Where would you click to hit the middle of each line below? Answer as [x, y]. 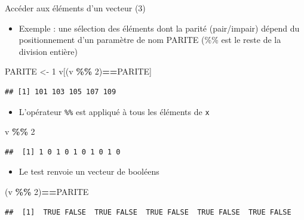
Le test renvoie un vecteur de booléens [89, 171]
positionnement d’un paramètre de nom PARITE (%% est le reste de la [150, 40]
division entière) [48, 51]
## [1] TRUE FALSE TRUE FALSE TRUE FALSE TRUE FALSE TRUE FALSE [148, 212]
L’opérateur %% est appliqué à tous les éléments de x [114, 111]
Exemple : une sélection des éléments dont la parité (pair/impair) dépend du [159, 28]
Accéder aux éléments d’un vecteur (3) [75, 8]
